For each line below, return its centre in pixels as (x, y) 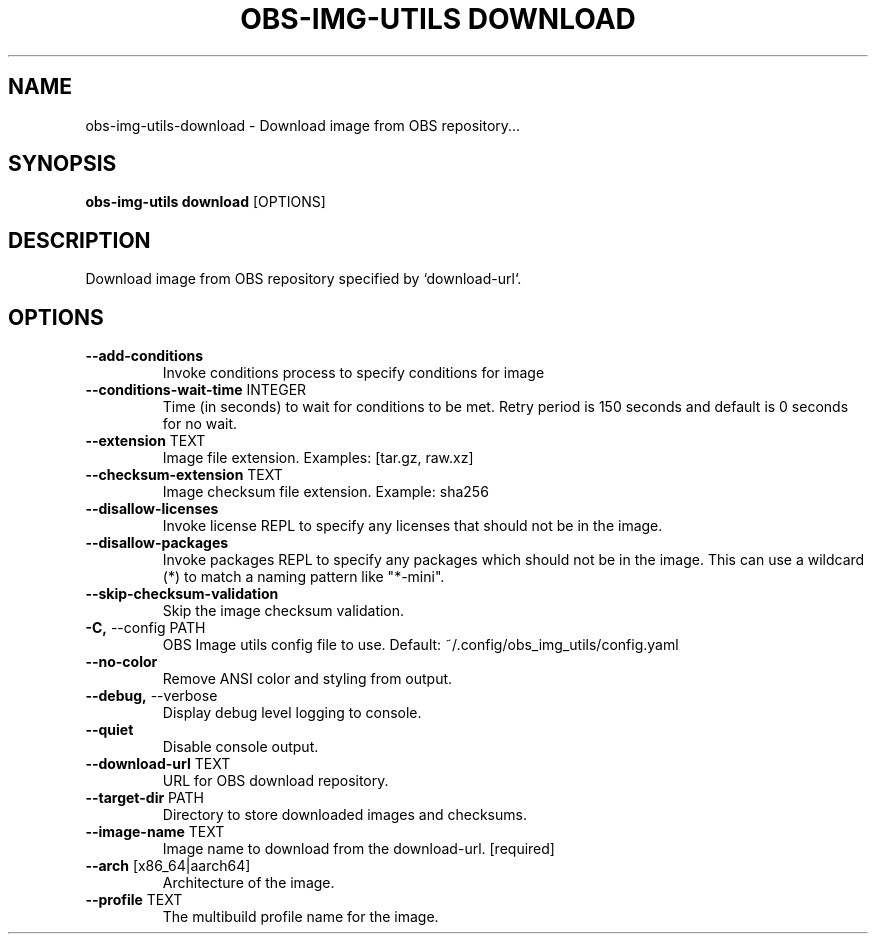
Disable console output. (240, 747)
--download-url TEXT (158, 764)
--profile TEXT (134, 900)
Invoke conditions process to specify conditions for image (353, 373)
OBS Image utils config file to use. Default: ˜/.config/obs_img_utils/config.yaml (420, 645)
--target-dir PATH (144, 798)
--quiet (109, 730)
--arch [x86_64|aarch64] (168, 866)
